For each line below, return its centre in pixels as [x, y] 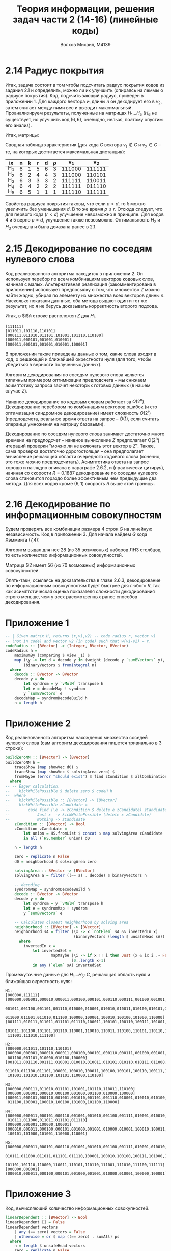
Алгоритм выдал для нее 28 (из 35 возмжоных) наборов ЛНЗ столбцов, [83, 550]
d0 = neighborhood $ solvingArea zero [55, 861]
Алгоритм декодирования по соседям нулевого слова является [75, 374]
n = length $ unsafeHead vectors [50, 1246]
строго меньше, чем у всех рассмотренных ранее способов [71, 597]
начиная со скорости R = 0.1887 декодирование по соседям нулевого [81, 473]
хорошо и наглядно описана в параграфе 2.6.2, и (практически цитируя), [85, 467]
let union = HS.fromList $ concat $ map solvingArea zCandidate [93, 833]
